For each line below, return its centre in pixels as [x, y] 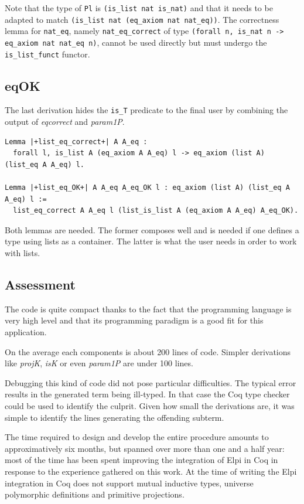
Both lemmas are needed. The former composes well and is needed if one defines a [152, 229]
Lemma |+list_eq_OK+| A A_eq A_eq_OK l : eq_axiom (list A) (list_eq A [147, 188]
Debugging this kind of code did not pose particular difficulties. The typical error [151, 382]
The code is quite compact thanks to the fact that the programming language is [148, 309]
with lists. [23, 253]
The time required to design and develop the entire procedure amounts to [137, 437]
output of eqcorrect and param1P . [65, 122]
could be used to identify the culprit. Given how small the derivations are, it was [150, 406]
